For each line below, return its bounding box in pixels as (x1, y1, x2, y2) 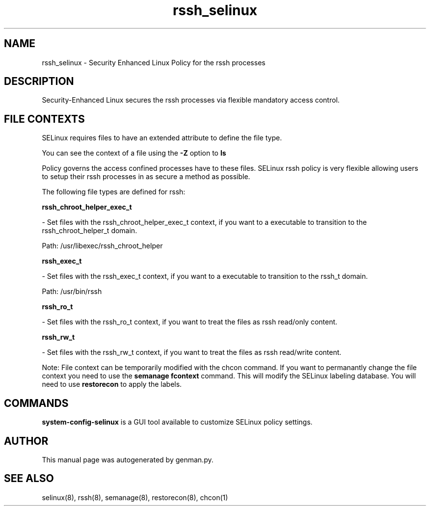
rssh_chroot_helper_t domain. (42, 226, 137, 235)
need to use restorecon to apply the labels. (42, 380, 182, 389)
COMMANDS (4, 397, 69, 409)
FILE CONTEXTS (4, 112, 85, 125)
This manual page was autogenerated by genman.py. (42, 455, 214, 464)
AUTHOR (4, 434, 49, 447)
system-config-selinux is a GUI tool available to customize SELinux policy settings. (42, 418, 313, 427)
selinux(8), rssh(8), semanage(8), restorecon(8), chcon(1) (42, 493, 228, 502)
